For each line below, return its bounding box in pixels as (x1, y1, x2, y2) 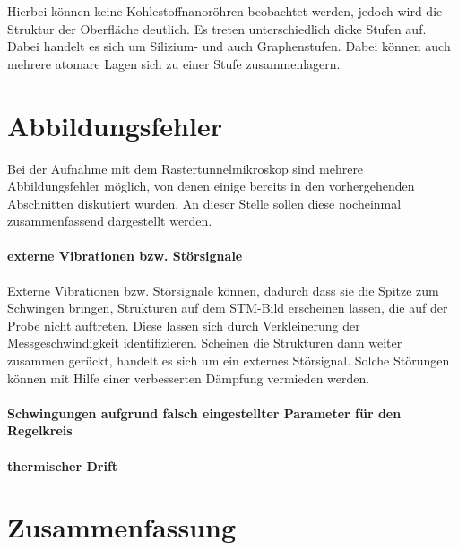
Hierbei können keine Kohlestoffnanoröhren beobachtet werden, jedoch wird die (7, 2, 443, 20)
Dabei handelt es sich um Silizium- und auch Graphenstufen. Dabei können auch (7, 37, 451, 56)
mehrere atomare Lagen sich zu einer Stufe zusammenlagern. (7, 54, 341, 73)
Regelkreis (7, 421, 73, 440)
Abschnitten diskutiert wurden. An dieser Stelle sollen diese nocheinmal (7, 193, 402, 212)
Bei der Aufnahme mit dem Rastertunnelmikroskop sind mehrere (7, 159, 364, 177)
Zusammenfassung (7, 509, 237, 546)
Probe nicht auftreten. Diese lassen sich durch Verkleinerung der (7, 315, 360, 334)
